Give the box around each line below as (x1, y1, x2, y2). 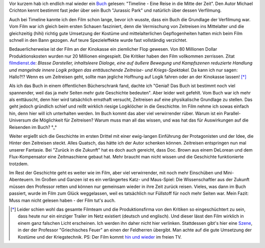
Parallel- (223, 110, 241, 116)
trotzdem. (9, 160, 29, 167)
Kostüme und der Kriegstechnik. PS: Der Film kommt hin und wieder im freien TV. (18, 234, 182, 240)
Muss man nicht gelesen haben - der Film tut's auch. (9, 197, 116, 203)
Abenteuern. (9, 177, 34, 183)
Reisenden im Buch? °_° (9, 124, 57, 130)
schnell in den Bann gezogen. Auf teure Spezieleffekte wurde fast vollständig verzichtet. (9, 37, 187, 43)
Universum (9, 117, 31, 123)
